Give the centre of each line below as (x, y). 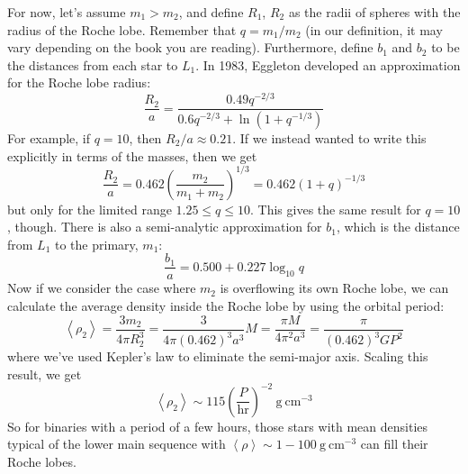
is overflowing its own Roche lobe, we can (334, 288)
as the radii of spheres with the (374, 12)
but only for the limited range (90, 209)
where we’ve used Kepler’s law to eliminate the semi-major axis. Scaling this (218, 356)
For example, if (49, 137)
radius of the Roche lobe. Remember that (122, 29)
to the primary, (97, 244)
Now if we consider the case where (102, 288)
